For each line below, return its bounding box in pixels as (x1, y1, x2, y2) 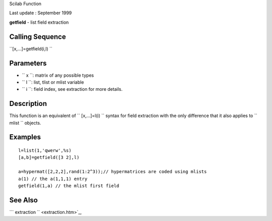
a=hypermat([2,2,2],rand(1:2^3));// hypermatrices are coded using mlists (18, 169, 207, 175)
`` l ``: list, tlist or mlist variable (22, 79, 84, 85)
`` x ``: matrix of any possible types (22, 72, 94, 78)
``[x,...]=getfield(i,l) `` (9, 45, 52, 51)
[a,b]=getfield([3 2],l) (18, 154, 80, 160)
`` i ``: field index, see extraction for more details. (22, 86, 123, 92)
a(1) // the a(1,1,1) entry (18, 176, 88, 182)
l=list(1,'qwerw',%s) (18, 148, 72, 153)
